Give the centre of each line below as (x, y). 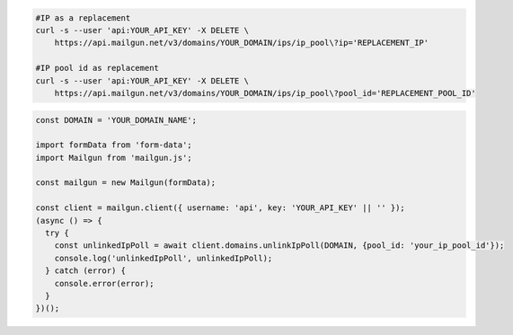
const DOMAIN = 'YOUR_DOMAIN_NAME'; (116, 120)
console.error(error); (104, 283)
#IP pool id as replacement (97, 68)
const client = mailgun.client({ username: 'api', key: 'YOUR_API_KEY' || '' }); (221, 208)
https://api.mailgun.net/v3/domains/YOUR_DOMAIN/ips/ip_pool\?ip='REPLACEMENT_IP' (242, 43)
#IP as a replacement (83, 18)
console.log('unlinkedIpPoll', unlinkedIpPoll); (164, 258)
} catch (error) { (85, 271)
